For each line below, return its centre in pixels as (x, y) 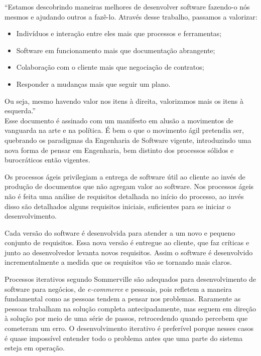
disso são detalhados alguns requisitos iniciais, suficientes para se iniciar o (118, 206)
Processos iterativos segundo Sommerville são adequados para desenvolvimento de (130, 279)
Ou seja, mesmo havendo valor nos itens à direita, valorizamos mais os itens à (124, 101)
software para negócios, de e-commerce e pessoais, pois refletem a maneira (118, 289)
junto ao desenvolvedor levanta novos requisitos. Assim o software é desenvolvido (129, 252)
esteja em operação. (35, 348)
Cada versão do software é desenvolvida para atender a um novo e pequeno (120, 232)
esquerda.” (20, 111)
